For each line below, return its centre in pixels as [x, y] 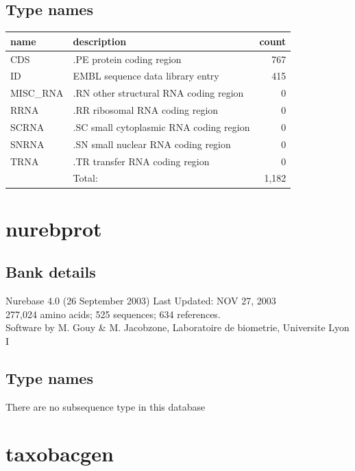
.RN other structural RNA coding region [158, 93]
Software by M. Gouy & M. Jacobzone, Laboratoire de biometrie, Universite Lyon [177, 327]
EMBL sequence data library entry [146, 76]
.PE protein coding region [127, 59]
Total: [85, 178]
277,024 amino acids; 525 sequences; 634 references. [113, 314]
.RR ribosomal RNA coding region [146, 110]
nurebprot [54, 228]
